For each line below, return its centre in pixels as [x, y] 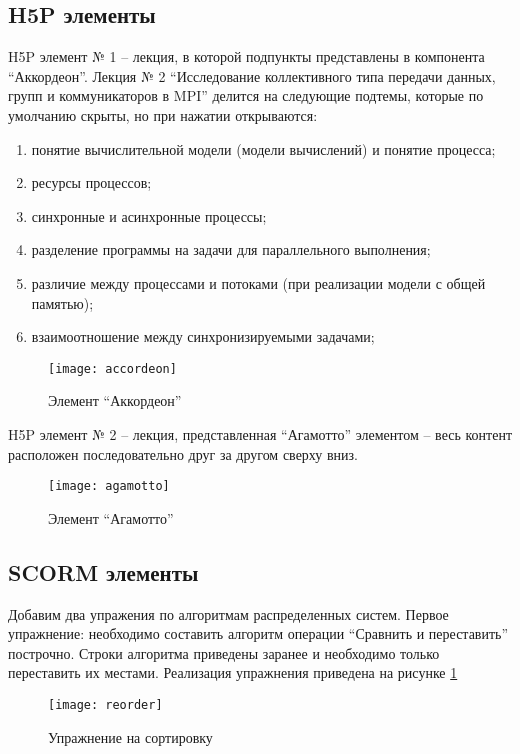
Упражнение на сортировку [130, 736]
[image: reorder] [105, 705]
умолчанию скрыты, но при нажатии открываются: [163, 114]
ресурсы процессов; [91, 182]
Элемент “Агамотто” [111, 517]
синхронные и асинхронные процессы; [149, 215]
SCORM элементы [103, 571]
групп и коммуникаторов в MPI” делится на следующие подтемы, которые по [246, 95]
